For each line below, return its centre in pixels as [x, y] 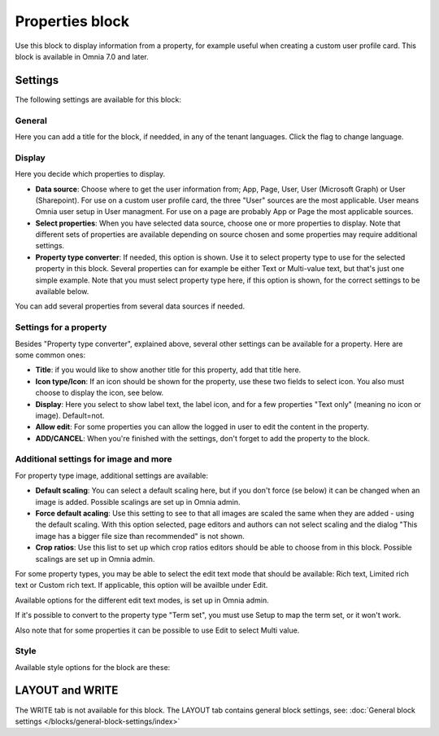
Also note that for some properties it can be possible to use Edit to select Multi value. [157, 630]
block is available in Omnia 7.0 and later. [82, 56]
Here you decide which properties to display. [90, 174]
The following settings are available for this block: [98, 99]
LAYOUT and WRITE [67, 691]
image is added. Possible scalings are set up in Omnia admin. [138, 502]
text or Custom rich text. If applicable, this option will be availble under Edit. [141, 585]
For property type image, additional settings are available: [112, 475]
